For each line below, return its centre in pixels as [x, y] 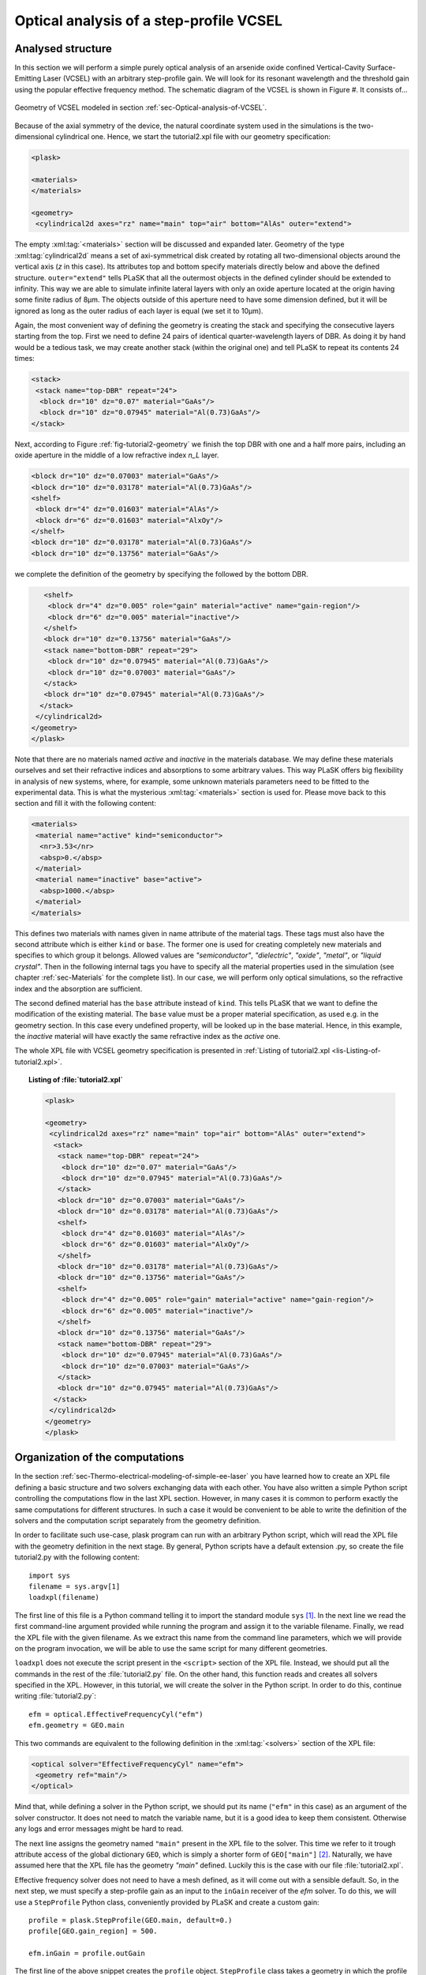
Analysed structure [63, 49]
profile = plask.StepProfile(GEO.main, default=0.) [131, 1920]
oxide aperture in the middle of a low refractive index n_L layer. [117, 455]
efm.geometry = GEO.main [77, 1725]
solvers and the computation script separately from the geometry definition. [138, 1521]
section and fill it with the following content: [86, 803]
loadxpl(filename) [64, 1597]
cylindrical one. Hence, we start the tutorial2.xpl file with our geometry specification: [193, 137]
